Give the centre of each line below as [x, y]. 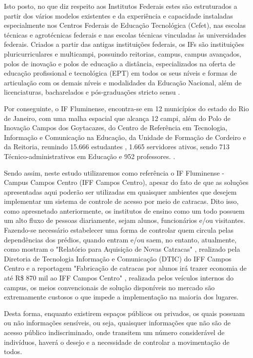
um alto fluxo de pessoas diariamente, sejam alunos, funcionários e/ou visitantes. [125, 220]
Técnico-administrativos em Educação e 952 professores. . [90, 156]
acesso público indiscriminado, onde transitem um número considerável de [114, 332]
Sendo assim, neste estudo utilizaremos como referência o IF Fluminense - [114, 172]
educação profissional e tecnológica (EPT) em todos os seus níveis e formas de [120, 73]
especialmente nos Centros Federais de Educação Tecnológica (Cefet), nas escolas [125, 25]
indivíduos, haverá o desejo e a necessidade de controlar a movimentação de [117, 342]
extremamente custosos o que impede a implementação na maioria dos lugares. [121, 297]
